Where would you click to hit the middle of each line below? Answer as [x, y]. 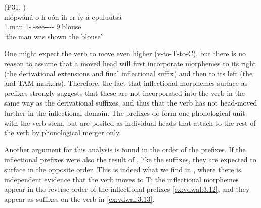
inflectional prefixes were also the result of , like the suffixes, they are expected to [130, 159]
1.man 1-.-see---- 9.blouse [43, 27]
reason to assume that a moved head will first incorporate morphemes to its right [130, 63]
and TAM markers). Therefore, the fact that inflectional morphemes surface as [126, 83]
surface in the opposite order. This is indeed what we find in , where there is [123, 169]
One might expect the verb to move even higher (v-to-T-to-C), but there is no [125, 53]
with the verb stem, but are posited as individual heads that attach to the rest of [130, 122]
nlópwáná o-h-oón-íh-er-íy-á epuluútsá [63, 16]
